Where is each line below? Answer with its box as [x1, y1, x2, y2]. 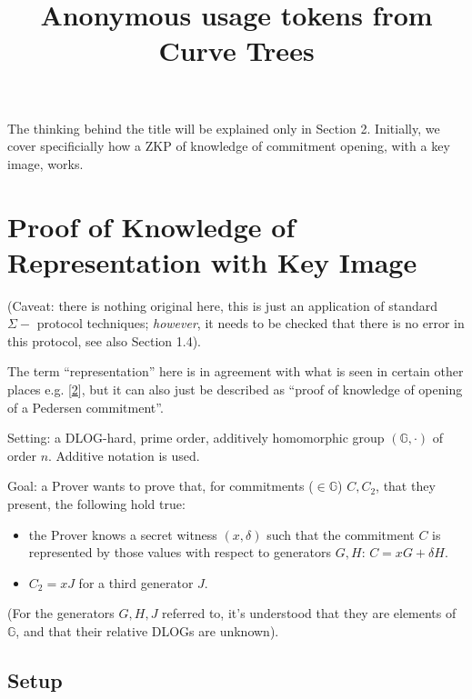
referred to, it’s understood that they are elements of [162, 604, 457, 623]
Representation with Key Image [7, 243, 417, 280]
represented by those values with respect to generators [28, 543, 332, 562]
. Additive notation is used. [48, 445, 200, 464]
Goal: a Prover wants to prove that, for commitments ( [7, 476, 314, 495]
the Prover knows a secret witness [28, 524, 217, 544]
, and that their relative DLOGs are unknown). [15, 621, 279, 640]
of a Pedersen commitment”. [7, 397, 164, 416]
